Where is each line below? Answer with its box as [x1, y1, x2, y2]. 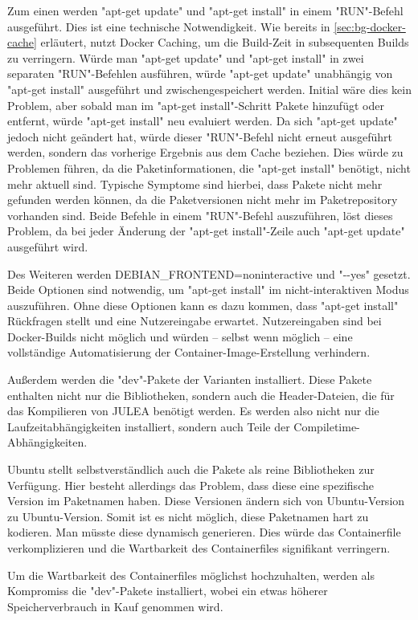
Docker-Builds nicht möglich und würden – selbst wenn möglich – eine [7, 328, 353, 345]
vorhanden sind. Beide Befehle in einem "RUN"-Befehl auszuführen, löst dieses [7, 206, 393, 223]
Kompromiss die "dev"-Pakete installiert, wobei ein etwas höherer [7, 582, 328, 599]
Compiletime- [293, 418, 360, 434]
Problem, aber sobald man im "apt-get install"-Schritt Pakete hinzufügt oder [7, 96, 384, 113]
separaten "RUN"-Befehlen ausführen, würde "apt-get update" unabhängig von [7, 65, 393, 82]
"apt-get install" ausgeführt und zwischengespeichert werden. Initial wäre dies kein [7, 80, 412, 97]
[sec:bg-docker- [334, 18, 406, 35]
